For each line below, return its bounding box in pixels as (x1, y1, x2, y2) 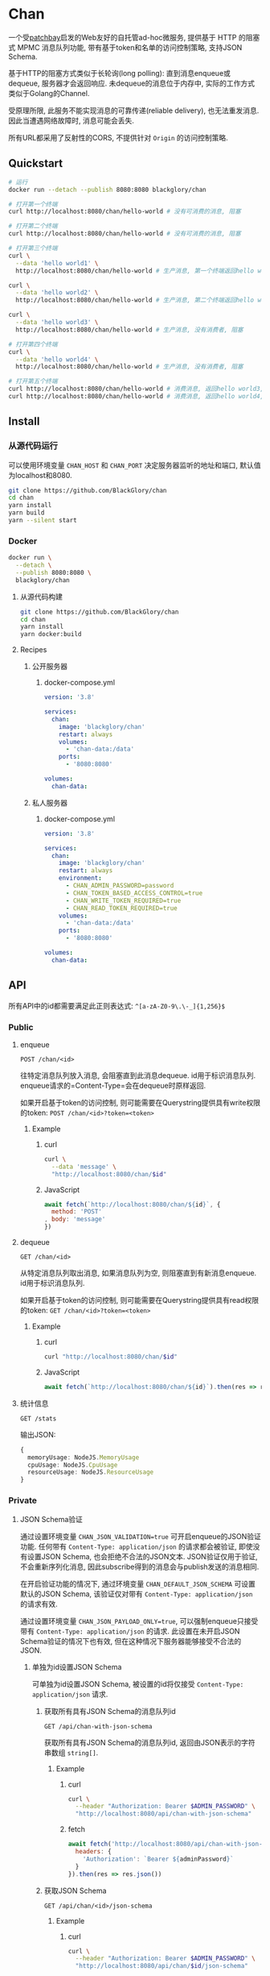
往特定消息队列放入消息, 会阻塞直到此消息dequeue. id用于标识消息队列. (19, 1070, 256, 1080)
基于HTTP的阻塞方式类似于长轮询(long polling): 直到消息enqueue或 (8, 68, 231, 77)
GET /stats (19, 1414, 57, 1423)
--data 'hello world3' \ (15, 318, 99, 327)
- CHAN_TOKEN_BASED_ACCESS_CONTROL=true (65, 888, 203, 897)
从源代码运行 (8, 440, 59, 451)
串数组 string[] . (43, 1747, 99, 1758)
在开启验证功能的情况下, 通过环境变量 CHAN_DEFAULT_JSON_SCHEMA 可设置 (19, 1579, 256, 1588)
